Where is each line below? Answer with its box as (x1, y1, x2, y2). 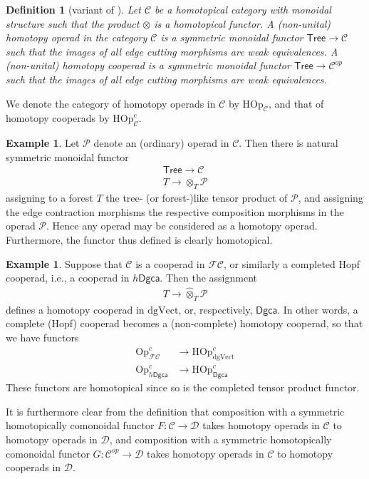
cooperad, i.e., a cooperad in (6, 270, 130, 285)
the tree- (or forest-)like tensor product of (105, 190, 288, 205)
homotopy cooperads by (6, 110, 110, 125)
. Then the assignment (160, 270, 257, 285)
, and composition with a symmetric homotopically (109, 432, 332, 447)
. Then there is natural (239, 135, 338, 150)
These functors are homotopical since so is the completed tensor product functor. (6, 380, 360, 395)
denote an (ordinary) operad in (93, 135, 229, 150)
